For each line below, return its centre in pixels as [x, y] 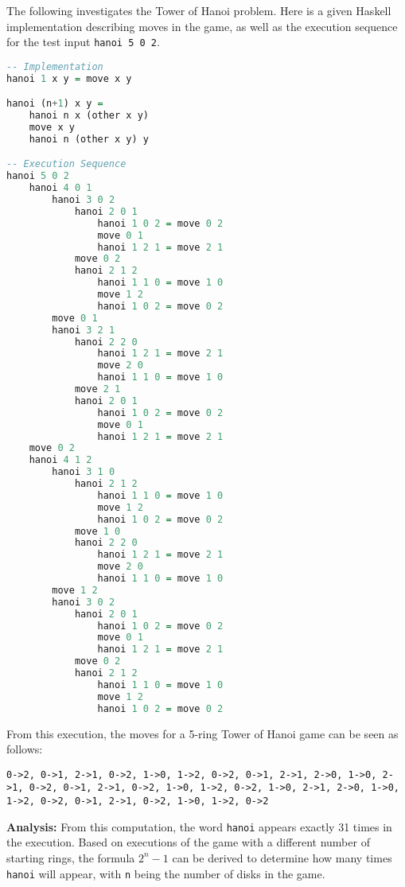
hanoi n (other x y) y [89, 139]
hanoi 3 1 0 [84, 472]
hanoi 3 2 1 [84, 330]
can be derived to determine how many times [282, 857]
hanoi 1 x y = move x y [69, 78]
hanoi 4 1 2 [60, 460]
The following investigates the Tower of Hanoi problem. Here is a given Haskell [199, 10]
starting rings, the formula [71, 857]
